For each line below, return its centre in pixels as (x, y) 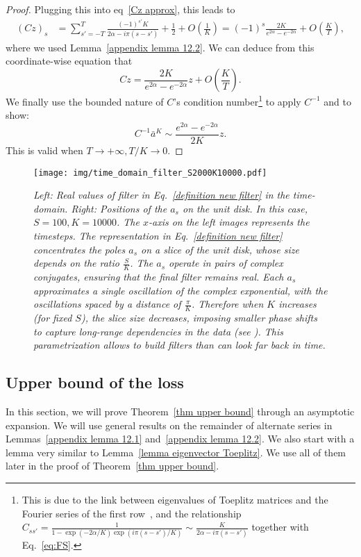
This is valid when (44, 150)
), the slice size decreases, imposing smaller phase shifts (199, 318)
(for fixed (53, 318)
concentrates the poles (79, 249)
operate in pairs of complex (226, 263)
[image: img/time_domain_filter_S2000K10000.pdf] (150, 173)
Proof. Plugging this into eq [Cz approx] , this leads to (120, 9)
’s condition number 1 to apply (237, 100)
